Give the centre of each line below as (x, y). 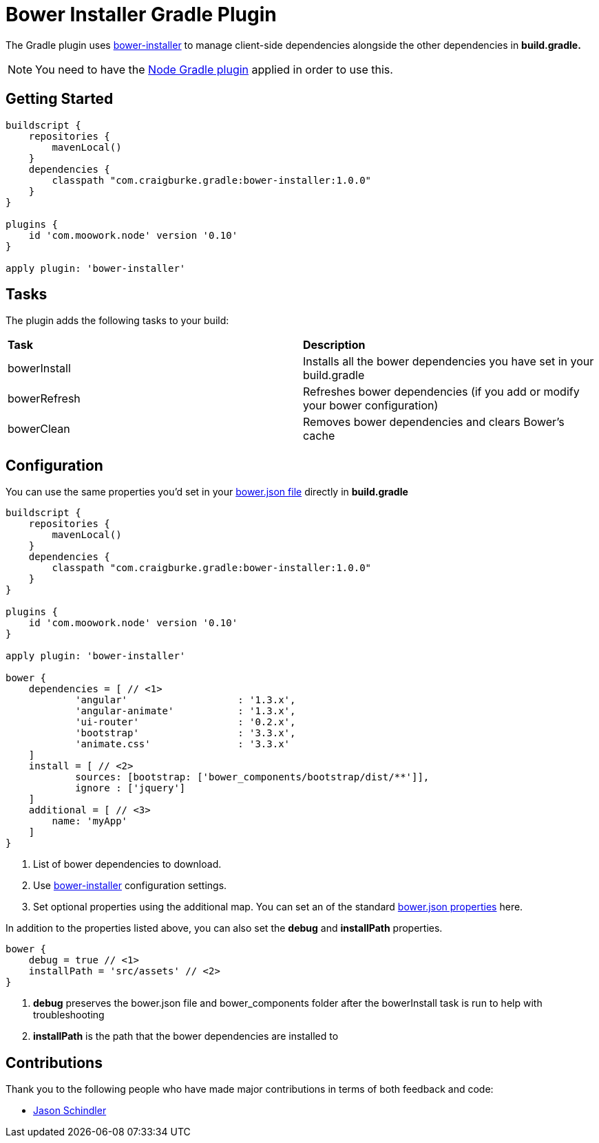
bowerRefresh (44, 399)
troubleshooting (69, 1015)
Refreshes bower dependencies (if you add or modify (441, 392)
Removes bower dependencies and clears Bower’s (434, 422)
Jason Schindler (70, 1111)
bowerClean (39, 429)
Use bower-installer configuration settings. (130, 886)
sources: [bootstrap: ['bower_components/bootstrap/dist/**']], (252, 777)
